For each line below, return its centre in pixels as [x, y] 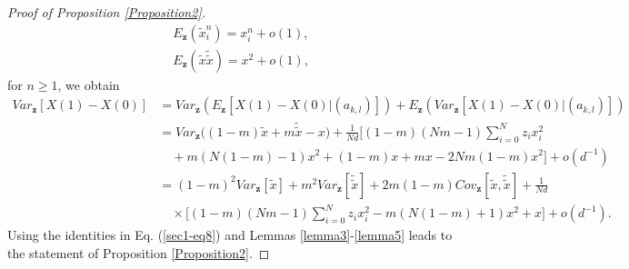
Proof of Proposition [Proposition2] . [106, 12]
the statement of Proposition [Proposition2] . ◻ [139, 252]
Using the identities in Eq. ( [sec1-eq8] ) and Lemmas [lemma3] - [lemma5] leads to [230, 235]
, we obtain [89, 84]
